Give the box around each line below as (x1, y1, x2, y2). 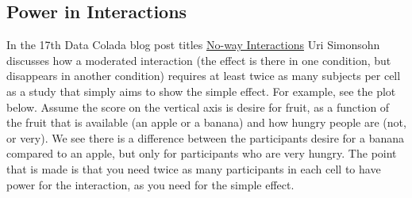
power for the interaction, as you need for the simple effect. (6, 176, 295, 192)
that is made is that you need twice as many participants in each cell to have (6, 160, 381, 177)
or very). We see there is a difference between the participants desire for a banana (6, 129, 405, 146)
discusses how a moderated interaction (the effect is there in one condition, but (6, 51, 391, 68)
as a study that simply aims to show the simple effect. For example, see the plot (6, 82, 396, 99)
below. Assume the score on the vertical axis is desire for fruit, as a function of (6, 98, 390, 115)
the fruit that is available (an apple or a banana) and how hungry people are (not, (6, 114, 406, 131)
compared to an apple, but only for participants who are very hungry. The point (6, 145, 397, 162)
